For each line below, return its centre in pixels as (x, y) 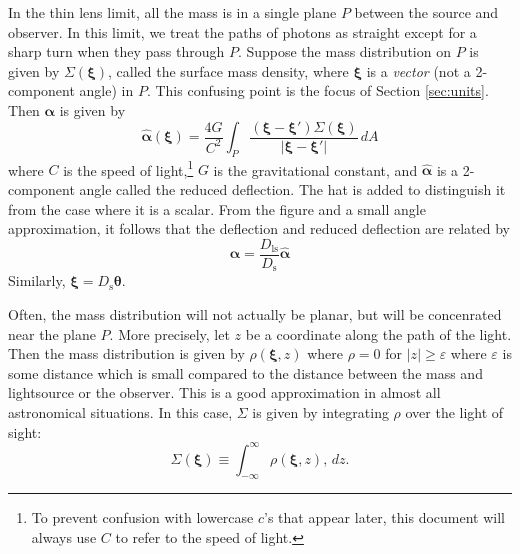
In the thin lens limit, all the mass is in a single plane (172, 12)
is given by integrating (320, 411)
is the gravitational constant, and (315, 169)
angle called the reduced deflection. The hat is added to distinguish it (292, 189)
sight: (25, 431)
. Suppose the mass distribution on (344, 51)
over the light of (454, 411)
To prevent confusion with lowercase (142, 517)
